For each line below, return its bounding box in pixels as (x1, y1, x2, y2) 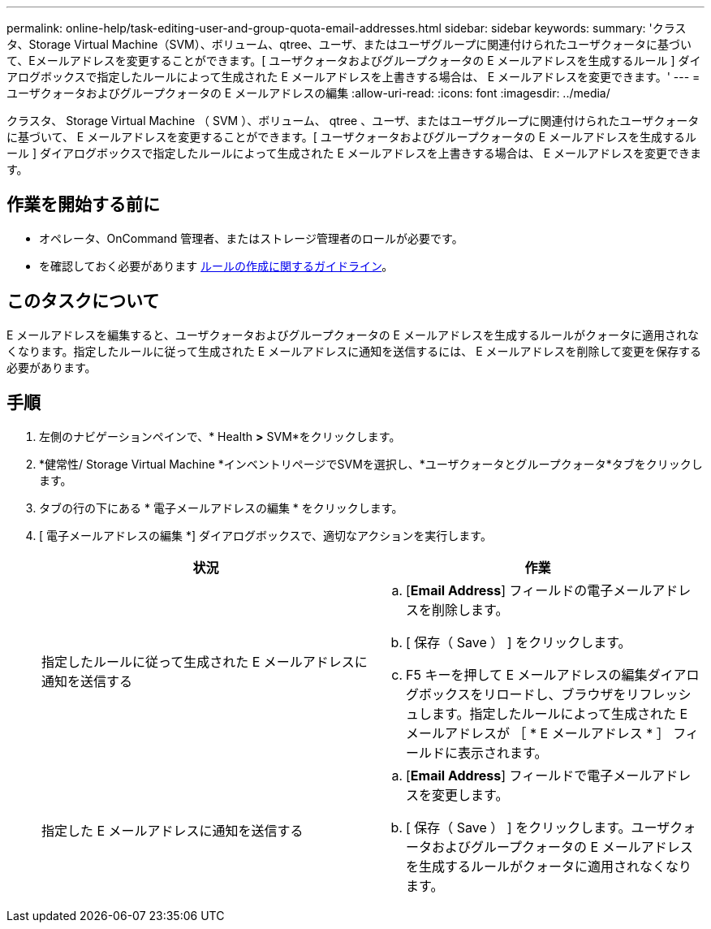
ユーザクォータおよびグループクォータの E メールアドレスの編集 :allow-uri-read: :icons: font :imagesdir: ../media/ (6, 86, 610, 100)
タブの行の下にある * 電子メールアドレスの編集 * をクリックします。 (39, 500, 403, 515)
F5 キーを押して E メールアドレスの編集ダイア (406, 666, 687, 683)
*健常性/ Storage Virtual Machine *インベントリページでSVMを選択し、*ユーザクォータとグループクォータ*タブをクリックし (39, 456, 703, 471)
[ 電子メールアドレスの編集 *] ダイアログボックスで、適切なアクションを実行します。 (39, 528, 492, 542)
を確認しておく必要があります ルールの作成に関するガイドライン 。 (39, 258, 394, 273)
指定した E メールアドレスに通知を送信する (41, 822, 304, 839)
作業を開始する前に (6, 194, 160, 215)
